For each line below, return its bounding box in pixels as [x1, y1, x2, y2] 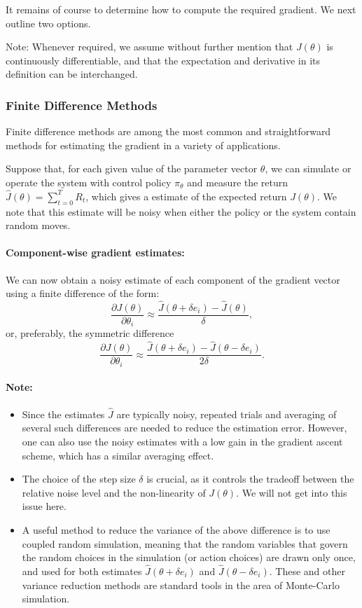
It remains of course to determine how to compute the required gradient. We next [6, 2, 356, 16]
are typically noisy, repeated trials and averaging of [116, 406, 337, 421]
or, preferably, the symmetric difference [6, 326, 174, 340]
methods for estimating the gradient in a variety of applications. [6, 137, 281, 152]
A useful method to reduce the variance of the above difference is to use [22, 522, 330, 537]
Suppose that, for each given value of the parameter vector [6, 161, 258, 176]
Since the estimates [22, 406, 105, 421]
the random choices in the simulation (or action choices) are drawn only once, [22, 550, 356, 565]
